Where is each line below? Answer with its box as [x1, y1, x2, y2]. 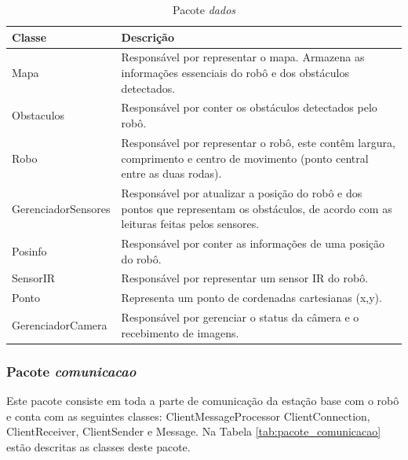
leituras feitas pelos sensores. [121, 215, 260, 232]
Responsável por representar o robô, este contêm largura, [121, 134, 395, 150]
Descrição [121, 28, 174, 45]
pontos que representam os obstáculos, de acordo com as [121, 200, 392, 216]
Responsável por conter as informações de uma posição [121, 234, 385, 251]
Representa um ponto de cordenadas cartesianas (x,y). [121, 289, 382, 306]
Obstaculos [12, 107, 65, 123]
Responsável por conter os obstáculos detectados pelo [121, 99, 377, 116]
